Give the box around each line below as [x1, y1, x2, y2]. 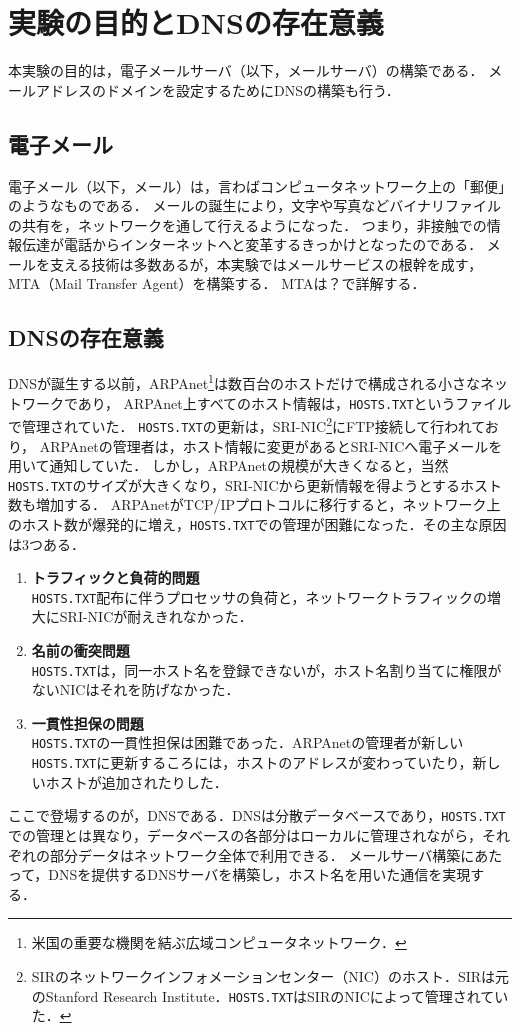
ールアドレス [8, 79, 92, 100]
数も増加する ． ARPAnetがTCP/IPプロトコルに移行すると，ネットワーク [8, 494, 487, 515]
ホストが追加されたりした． [45, 771, 228, 792]
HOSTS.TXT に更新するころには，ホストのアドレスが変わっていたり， [31, 752, 473, 773]
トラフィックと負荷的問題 [31, 567, 200, 588]
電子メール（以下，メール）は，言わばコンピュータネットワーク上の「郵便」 [8, 175, 512, 196]
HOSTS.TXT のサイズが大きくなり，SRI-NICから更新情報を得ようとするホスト [8, 474, 503, 495]
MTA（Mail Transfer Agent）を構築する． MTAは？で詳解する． [8, 273, 426, 294]
